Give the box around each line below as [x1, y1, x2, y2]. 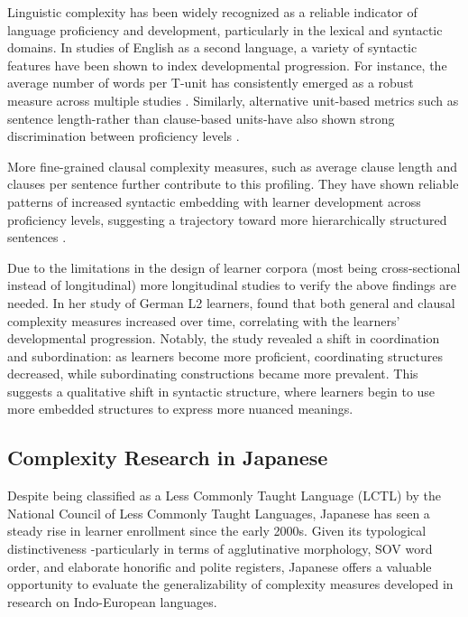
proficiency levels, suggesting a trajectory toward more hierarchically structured [7, 210, 447, 229]
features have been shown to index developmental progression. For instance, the [7, 55, 447, 74]
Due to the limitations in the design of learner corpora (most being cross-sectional [7, 257, 461, 276]
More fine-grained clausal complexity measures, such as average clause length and [7, 156, 458, 175]
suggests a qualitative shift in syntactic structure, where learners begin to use [7, 381, 436, 400]
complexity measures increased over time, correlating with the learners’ [7, 311, 400, 330]
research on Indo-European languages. [7, 592, 217, 611]
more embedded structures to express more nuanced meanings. [7, 399, 353, 418]
